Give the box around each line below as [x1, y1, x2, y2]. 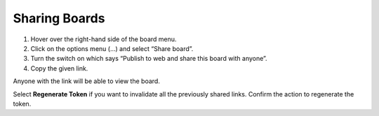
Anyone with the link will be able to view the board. [13, 77, 161, 85]
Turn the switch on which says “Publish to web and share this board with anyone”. [30, 55, 267, 63]
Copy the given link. [30, 64, 88, 73]
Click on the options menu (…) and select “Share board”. [30, 44, 194, 52]
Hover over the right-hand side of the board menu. [30, 35, 177, 43]
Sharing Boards [13, 10, 105, 26]
